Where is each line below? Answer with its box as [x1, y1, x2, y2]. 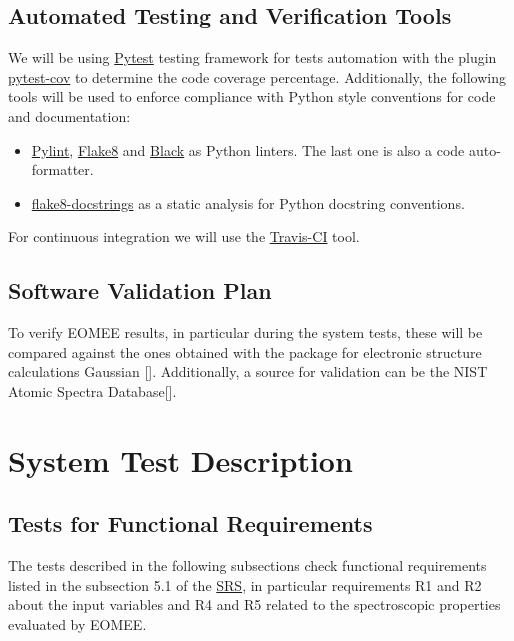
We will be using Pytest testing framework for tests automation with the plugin [8, 47, 497, 68]
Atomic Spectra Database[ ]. [8, 380, 177, 401]
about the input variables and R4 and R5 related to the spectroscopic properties [8, 594, 501, 615]
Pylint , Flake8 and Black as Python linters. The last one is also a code [31, 139, 465, 160]
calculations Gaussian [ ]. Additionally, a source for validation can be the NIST [8, 361, 488, 382]
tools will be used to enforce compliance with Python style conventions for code [8, 86, 496, 107]
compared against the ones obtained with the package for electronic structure [8, 341, 482, 362]
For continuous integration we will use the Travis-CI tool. [8, 226, 360, 247]
